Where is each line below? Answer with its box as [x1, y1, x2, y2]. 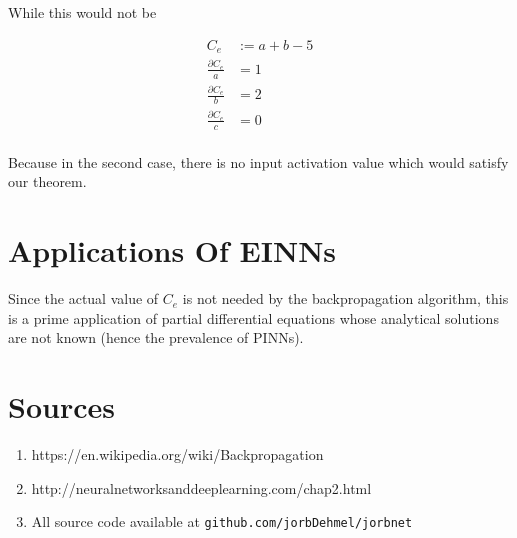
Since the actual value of [8, 288, 159, 309]
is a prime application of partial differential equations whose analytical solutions [8, 307, 499, 328]
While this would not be [8, 2, 157, 22]
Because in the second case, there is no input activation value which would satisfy [8, 151, 509, 172]
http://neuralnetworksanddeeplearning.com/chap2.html [31, 477, 372, 498]
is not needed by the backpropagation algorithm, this [182, 288, 509, 309]
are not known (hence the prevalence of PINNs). [8, 327, 304, 348]
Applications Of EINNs [8, 230, 337, 271]
